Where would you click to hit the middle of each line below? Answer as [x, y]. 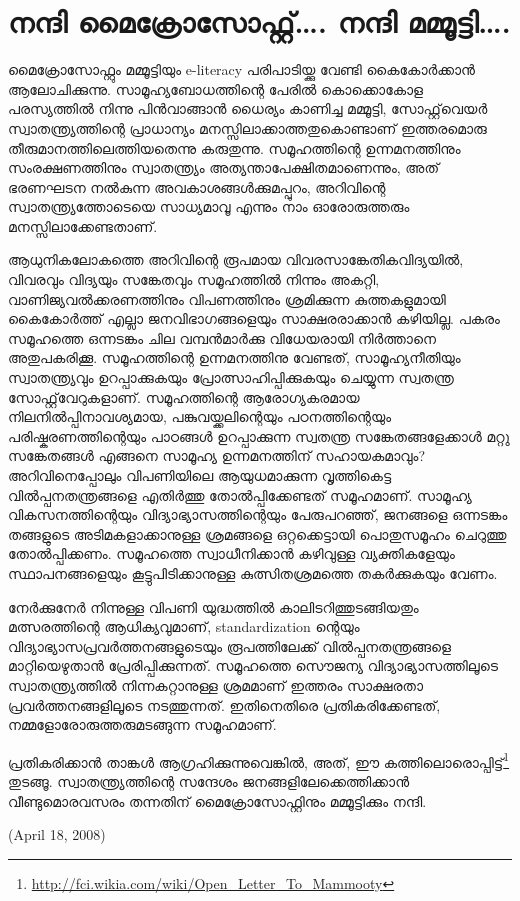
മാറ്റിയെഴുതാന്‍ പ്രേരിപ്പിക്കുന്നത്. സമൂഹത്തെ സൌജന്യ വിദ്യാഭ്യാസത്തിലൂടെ [253, 665]
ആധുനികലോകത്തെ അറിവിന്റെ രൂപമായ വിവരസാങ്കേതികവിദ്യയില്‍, [236, 259]
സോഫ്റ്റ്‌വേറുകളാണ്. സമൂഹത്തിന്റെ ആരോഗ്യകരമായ [184, 396]
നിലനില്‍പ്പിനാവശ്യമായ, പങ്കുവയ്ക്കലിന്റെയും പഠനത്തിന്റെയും [200, 416]
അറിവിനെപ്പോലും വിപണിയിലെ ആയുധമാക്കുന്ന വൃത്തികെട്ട [200, 475]
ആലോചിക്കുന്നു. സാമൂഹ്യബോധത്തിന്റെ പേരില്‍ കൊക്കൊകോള [216, 88]
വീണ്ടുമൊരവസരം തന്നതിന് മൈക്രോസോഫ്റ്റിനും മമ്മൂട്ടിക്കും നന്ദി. [217, 800]
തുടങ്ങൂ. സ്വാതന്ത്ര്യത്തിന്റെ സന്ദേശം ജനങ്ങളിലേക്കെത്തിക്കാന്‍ [209, 780]
